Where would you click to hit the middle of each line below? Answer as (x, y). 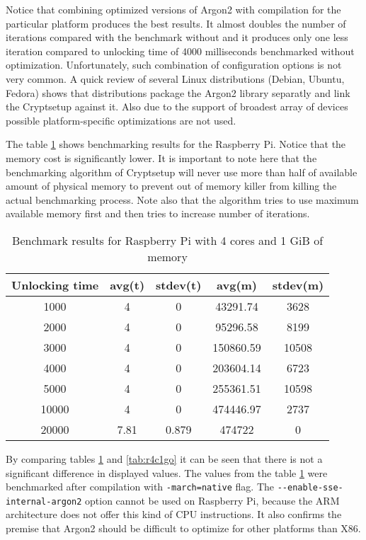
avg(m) (237, 285)
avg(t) (127, 285)
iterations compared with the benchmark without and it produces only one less (177, 37)
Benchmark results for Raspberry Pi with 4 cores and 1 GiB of (168, 240)
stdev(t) (179, 285)
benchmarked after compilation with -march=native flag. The (140, 487)
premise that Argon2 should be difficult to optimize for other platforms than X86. (183, 528)
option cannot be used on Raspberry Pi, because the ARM (212, 500)
